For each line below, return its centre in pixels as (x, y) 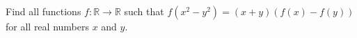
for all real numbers (47, 26)
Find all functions (43, 11)
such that (144, 11)
